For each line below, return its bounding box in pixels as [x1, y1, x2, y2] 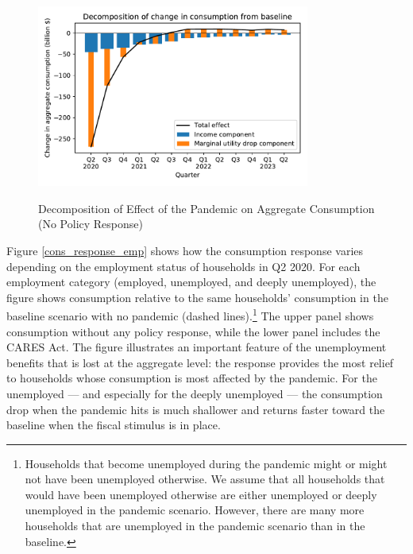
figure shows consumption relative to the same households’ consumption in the [6, 289, 388, 305]
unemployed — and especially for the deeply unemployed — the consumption [6, 385, 383, 401]
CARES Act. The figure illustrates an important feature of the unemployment [6, 339, 387, 355]
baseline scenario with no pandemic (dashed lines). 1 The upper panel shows [6, 305, 374, 323]
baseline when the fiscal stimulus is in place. [6, 416, 221, 433]
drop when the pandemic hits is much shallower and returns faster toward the [6, 401, 385, 417]
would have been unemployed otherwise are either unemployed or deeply [25, 486, 377, 502]
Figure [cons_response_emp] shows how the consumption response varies [6, 242, 364, 258]
